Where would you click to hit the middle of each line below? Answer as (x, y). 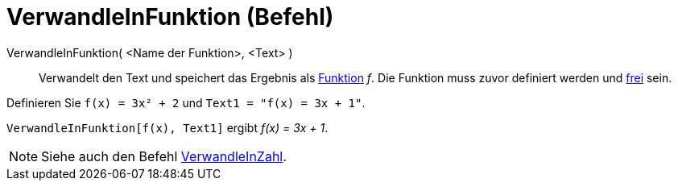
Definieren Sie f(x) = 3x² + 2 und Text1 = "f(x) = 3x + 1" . (186, 102)
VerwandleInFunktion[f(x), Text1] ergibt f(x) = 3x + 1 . (167, 127)
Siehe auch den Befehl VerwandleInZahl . (164, 156)
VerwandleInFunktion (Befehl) (170, 17)
